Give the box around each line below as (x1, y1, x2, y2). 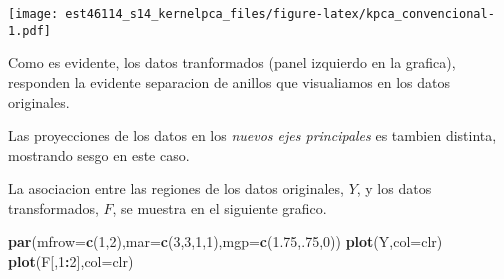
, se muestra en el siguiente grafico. (112, 197, 327, 218)
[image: (8, 7, 59, 21)
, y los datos (356, 178, 432, 199)
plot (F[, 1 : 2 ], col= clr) (8, 251, 134, 272)
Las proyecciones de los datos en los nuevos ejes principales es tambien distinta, (8, 125, 497, 146)
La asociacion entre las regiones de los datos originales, (8, 178, 344, 199)
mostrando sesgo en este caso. (8, 144, 190, 165)
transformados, (8, 197, 99, 218)
